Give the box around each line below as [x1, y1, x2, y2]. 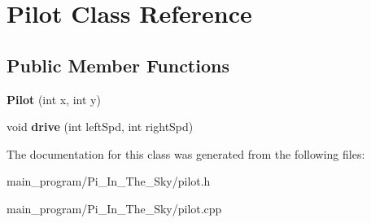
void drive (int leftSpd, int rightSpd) [7, 118, 194, 135]
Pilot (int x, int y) [7, 90, 101, 107]
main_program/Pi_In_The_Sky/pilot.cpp [7, 199, 222, 216]
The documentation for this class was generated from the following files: [7, 145, 365, 162]
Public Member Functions [7, 52, 229, 77]
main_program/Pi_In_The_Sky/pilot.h [7, 173, 211, 190]
